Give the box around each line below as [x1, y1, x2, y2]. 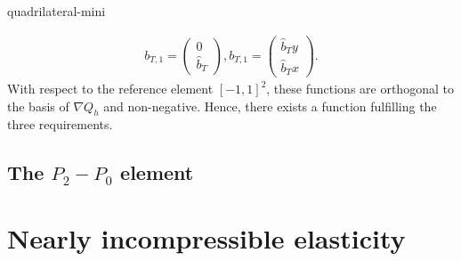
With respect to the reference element [7, 79, 214, 98]
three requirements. [7, 115, 113, 134]
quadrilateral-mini [7, 2, 106, 20]
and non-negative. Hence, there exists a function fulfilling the [103, 96, 437, 115]
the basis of [7, 96, 69, 115]
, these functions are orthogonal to [266, 79, 454, 98]
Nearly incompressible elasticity [7, 220, 406, 257]
